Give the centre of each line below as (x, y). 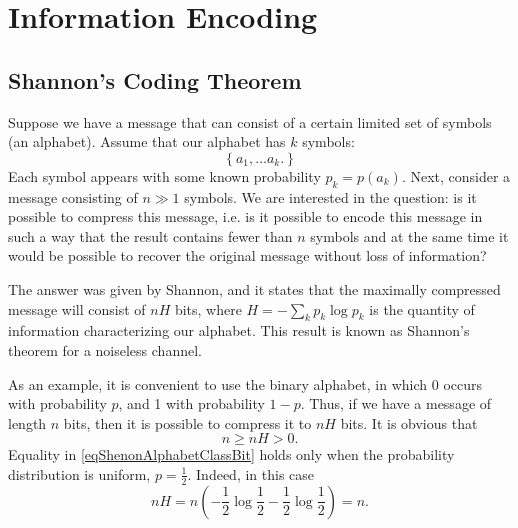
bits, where (208, 308)
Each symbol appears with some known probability (164, 175)
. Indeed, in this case (251, 473)
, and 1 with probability (191, 403)
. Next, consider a (456, 175)
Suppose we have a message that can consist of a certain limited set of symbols (250, 121)
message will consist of (77, 308)
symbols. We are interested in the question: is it (330, 196)
